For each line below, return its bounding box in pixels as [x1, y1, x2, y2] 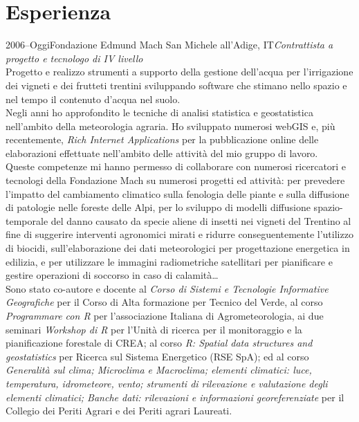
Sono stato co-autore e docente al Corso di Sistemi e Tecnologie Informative [6, 281, 329, 295]
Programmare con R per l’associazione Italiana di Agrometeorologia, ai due [6, 309, 324, 322]
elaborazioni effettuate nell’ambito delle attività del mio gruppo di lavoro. [6, 145, 318, 160]
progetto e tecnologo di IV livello [6, 51, 143, 65]
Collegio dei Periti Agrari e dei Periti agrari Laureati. [6, 403, 232, 418]
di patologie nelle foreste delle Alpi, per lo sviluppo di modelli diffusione [6, 200, 311, 214]
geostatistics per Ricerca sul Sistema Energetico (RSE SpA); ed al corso [6, 349, 309, 363]
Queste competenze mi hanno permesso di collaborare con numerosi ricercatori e [6, 159, 347, 174]
